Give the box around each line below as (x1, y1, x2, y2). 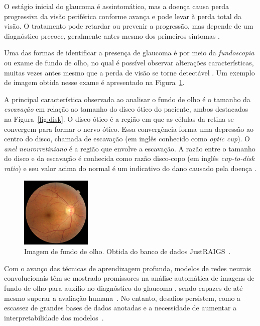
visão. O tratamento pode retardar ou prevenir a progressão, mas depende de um (4, 21, 253, 31)
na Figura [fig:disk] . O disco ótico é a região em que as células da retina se (4, 113, 234, 124)
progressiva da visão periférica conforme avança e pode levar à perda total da (4, 11, 241, 21)
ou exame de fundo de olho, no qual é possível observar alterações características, (4, 57, 254, 67)
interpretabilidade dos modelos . (4, 312, 104, 322)
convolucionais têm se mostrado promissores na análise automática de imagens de (4, 273, 254, 283)
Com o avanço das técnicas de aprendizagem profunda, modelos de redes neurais (4, 263, 251, 273)
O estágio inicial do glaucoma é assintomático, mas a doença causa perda (4, 1, 229, 11)
